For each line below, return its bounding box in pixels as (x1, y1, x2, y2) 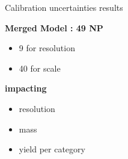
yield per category (19, 143, 85, 155)
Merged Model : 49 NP (5, 21, 103, 34)
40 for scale (19, 61, 61, 74)
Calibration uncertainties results (5, 1, 123, 13)
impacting (5, 82, 47, 95)
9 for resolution (19, 42, 75, 54)
